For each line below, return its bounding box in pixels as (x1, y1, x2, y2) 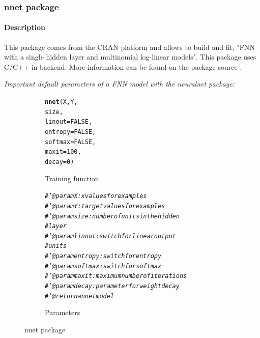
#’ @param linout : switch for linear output (45, 232, 176, 240)
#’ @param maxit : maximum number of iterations (45, 272, 187, 280)
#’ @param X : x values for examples (45, 192, 147, 200)
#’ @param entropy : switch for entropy (45, 252, 162, 260)
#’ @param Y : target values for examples (45, 202, 165, 210)
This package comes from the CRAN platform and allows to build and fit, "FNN (4, 41, 255, 52)
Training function (45, 173, 99, 183)
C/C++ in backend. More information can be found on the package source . (4, 61, 242, 72)
